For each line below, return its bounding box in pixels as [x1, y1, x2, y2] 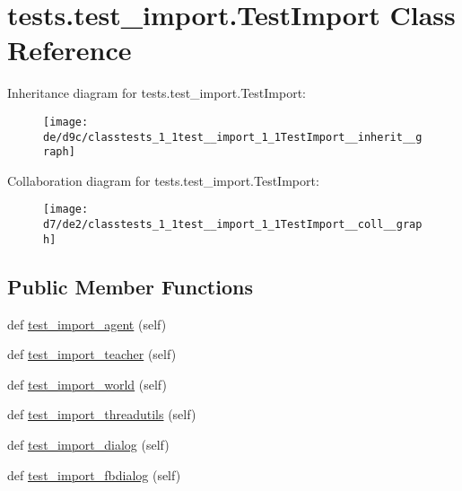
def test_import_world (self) [7, 374, 167, 393]
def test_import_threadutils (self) [7, 405, 196, 424]
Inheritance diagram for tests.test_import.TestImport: [7, 83, 307, 102]
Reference [7, 31, 132, 68]
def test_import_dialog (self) [7, 435, 170, 454]
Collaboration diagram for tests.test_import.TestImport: [7, 171, 319, 189]
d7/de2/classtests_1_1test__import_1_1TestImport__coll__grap [43, 218, 423, 232]
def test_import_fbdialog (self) [7, 465, 181, 484]
